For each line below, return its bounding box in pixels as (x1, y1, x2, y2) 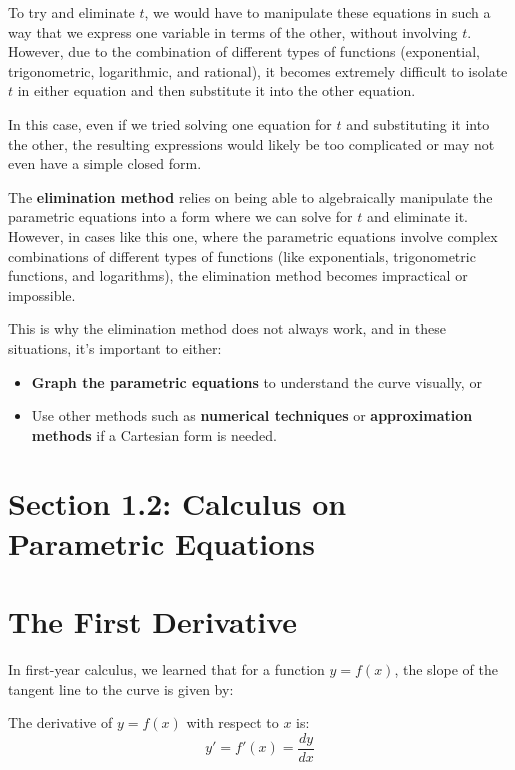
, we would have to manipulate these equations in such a (144, 2, 491, 22)
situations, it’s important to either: (8, 337, 222, 358)
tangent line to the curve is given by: (8, 678, 234, 699)
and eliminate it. (366, 206, 469, 227)
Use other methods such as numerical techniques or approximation (31, 405, 473, 426)
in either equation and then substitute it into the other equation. (17, 80, 416, 101)
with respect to (186, 712, 279, 733)
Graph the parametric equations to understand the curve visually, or (31, 371, 482, 392)
